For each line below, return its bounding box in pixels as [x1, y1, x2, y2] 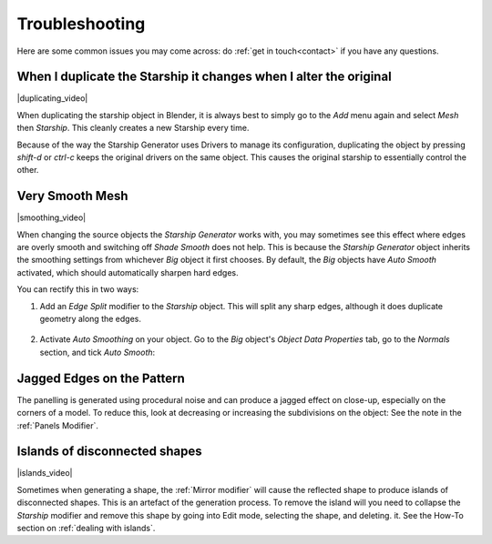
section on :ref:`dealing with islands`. [16, 522, 156, 533]
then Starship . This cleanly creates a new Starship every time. [16, 123, 250, 134]
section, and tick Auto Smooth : [39, 347, 156, 358]
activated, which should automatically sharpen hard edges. [16, 267, 239, 277]
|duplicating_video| [16, 93, 88, 104]
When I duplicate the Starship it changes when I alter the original [16, 69, 392, 85]
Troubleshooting [16, 14, 146, 34]
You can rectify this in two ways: [16, 284, 139, 295]
